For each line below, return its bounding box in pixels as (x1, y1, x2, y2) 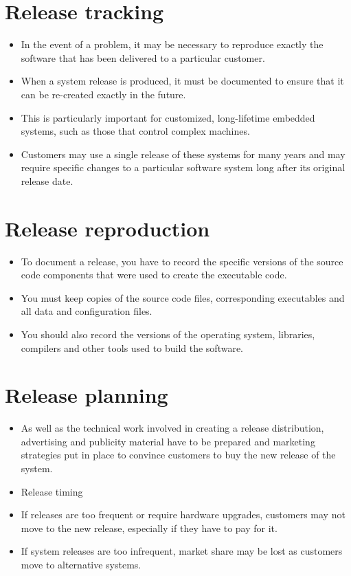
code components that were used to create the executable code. (21, 267, 287, 282)
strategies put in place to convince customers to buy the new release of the (21, 447, 336, 462)
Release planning (5, 381, 168, 409)
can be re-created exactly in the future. (21, 87, 186, 101)
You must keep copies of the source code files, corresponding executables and (21, 290, 345, 304)
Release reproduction (5, 214, 210, 242)
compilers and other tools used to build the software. (21, 340, 243, 355)
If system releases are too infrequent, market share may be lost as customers (21, 544, 343, 558)
